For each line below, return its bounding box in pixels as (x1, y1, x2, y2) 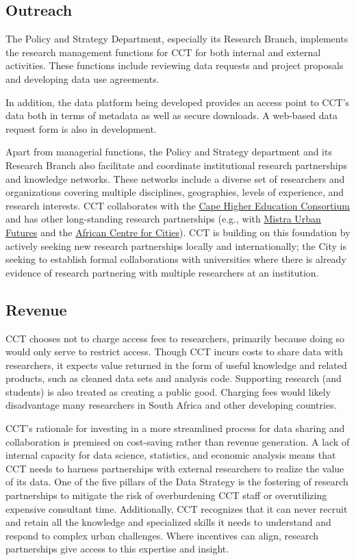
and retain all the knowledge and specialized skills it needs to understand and (5, 515, 331, 529)
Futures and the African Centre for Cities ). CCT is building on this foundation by (5, 225, 351, 239)
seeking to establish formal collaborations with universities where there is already (5, 252, 346, 266)
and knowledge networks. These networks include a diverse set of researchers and (5, 171, 345, 186)
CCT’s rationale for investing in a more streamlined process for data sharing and (5, 421, 345, 435)
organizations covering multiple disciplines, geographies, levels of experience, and (5, 185, 344, 199)
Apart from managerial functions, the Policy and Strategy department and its (5, 144, 332, 159)
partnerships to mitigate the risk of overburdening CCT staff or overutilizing (5, 488, 327, 502)
